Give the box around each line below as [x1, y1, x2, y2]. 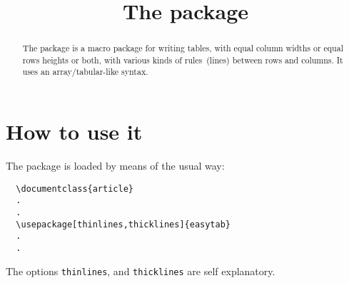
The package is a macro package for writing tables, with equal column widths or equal [22, 42, 343, 54]
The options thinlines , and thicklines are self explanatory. [6, 263, 275, 278]
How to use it [6, 117, 143, 146]
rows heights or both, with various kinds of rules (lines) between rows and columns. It [22, 53, 343, 66]
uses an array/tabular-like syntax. [22, 66, 148, 78]
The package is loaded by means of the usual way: [6, 158, 225, 173]
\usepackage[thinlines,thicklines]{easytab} [16, 219, 231, 230]
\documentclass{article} [16, 183, 133, 194]
